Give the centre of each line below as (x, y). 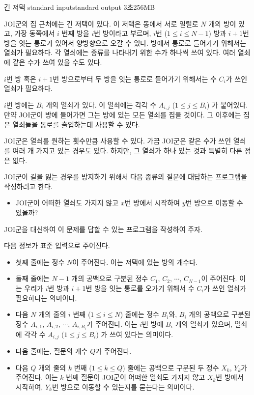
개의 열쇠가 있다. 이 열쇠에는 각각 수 (101, 104)
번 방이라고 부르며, (123, 33)
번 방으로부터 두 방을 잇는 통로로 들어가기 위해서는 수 (135, 78)
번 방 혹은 (21, 78)
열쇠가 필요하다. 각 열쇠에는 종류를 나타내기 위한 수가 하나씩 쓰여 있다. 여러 (120, 52)
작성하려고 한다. (28, 186)
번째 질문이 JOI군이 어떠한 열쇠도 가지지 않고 (136, 377)
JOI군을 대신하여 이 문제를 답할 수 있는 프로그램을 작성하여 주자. (103, 229)
